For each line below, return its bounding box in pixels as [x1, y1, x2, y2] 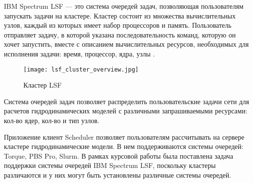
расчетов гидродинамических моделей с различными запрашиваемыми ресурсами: [4, 106, 248, 116]
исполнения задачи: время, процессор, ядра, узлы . [4, 48, 155, 58]
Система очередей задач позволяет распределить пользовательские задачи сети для [4, 96, 249, 106]
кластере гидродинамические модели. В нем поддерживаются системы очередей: [4, 141, 244, 151]
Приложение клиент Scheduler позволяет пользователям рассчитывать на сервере [4, 131, 245, 142]
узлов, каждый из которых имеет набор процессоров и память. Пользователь [4, 20, 232, 30]
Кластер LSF [23, 80, 62, 90]
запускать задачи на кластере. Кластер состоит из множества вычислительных [4, 10, 236, 20]
